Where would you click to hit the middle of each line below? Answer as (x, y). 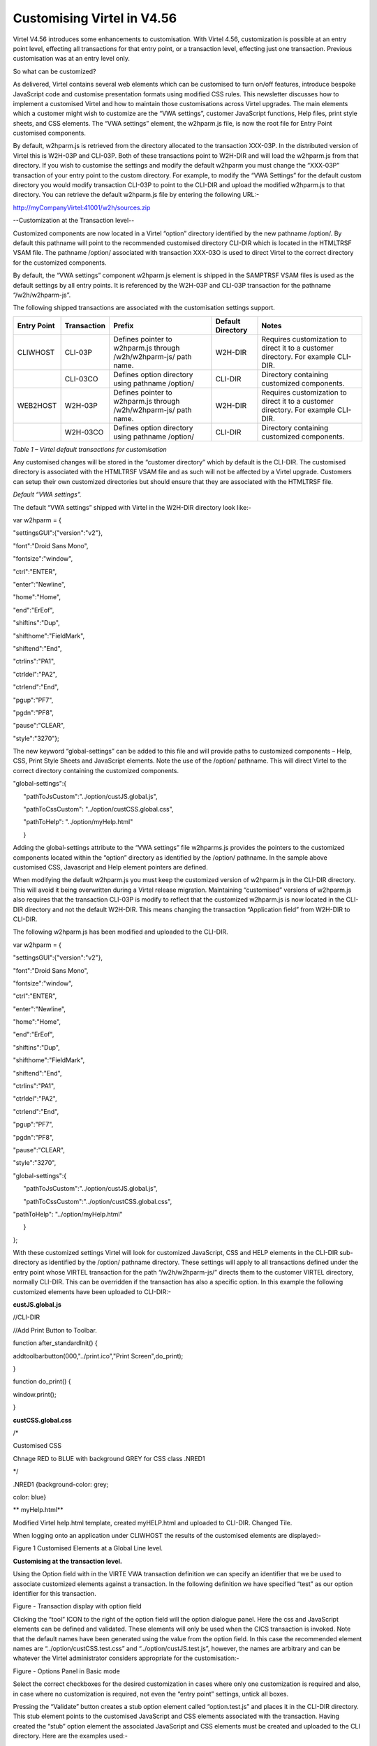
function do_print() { (42, 1381)
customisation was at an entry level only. (72, 59)
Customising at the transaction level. (67, 1561)
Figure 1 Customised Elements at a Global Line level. (88, 1548)
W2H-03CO (84, 432)
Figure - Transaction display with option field (77, 1606)
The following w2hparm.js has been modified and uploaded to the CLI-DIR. (120, 932)
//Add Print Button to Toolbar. (55, 1330)
